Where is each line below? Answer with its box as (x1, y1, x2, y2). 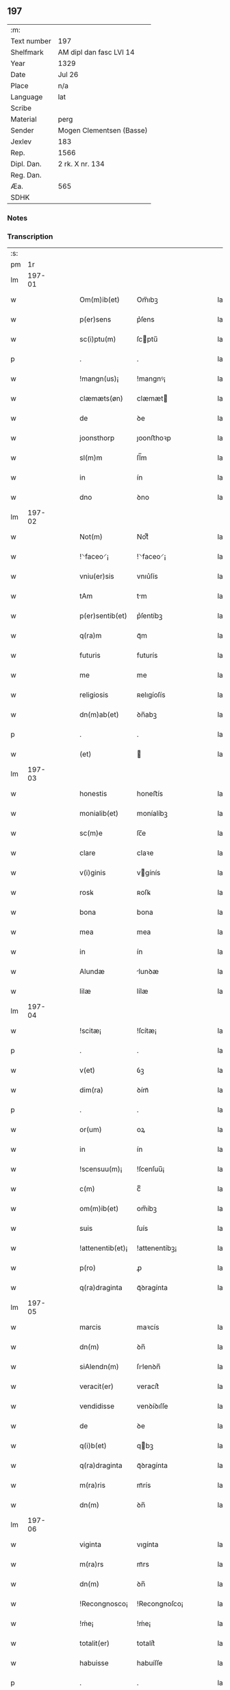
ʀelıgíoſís (136, 690, 166, 700)
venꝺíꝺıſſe (136, 1401, 168, 1411)
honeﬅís (136, 789, 164, 799)
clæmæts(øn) (79, 394, 123, 403)
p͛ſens (136, 315, 155, 324)
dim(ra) (79, 1085, 104, 1095)
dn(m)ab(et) (79, 710, 119, 720)
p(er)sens (79, 315, 112, 324)
